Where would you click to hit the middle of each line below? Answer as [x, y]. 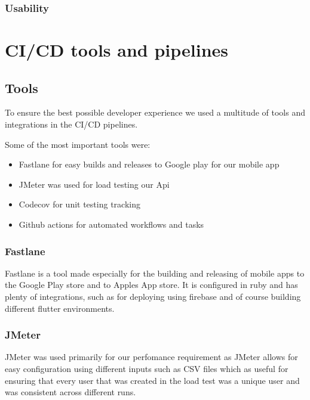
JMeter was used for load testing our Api [94, 184]
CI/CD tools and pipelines [116, 50]
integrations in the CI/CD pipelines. [71, 124]
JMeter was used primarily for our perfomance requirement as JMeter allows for [151, 357]
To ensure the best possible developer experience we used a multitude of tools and [155, 112]
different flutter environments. [60, 308]
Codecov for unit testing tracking [79, 204]
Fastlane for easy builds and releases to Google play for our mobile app [149, 164]
